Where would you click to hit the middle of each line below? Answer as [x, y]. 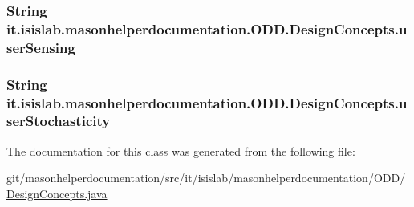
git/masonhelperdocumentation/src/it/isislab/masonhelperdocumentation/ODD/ [206, 178]
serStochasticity [59, 121]
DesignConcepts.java [57, 193]
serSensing [41, 47]
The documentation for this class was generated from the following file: [181, 150]
